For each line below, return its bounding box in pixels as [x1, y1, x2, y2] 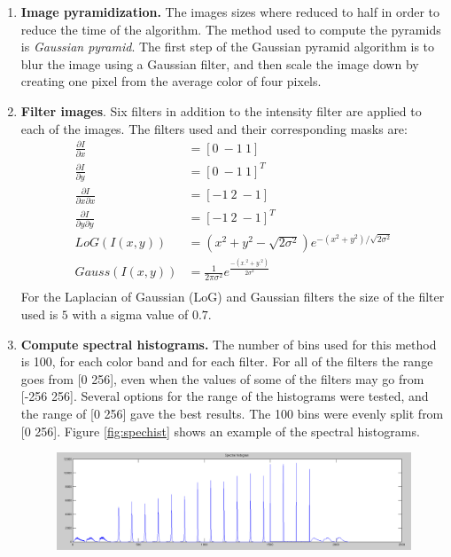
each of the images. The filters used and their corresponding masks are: [20, 119, 408, 137]
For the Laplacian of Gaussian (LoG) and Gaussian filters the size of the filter [20, 287, 445, 306]
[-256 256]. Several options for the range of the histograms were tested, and [20, 387, 429, 405]
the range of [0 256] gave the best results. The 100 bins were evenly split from [20, 404, 444, 422]
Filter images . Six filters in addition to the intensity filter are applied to [20, 101, 422, 120]
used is [20, 304, 58, 323]
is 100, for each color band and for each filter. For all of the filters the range [20, 352, 433, 371]
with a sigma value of [72, 304, 189, 323]
